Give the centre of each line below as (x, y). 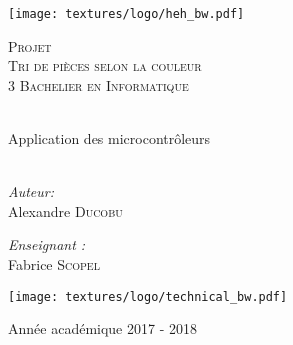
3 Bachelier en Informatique (98, 84)
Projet (30, 45)
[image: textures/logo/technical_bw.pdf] (148, 296)
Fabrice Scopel (54, 264)
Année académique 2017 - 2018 (102, 328)
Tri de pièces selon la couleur (105, 65)
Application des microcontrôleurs (109, 138)
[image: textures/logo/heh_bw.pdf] (126, 14)
